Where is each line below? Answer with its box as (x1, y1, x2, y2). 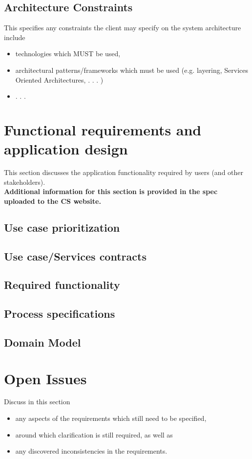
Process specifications (4, 306, 115, 321)
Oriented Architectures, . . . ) (15, 74, 104, 85)
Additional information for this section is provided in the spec (4, 186, 218, 197)
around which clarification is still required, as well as (15, 429, 173, 439)
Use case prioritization (4, 219, 120, 235)
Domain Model (4, 334, 81, 350)
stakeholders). (4, 176, 45, 187)
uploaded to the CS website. (4, 196, 101, 206)
